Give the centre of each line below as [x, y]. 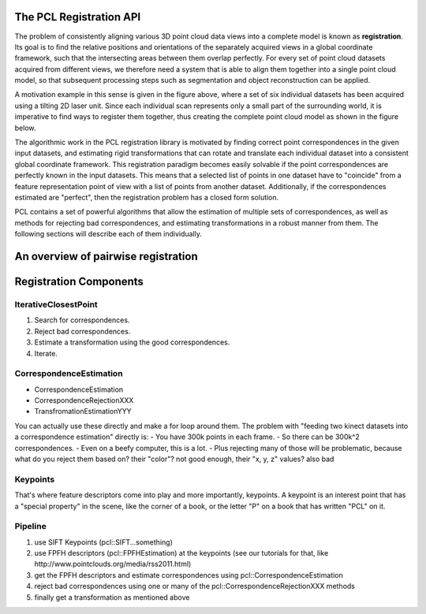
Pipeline [30, 527]
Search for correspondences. [82, 320]
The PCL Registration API [78, 17]
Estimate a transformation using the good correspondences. [132, 342]
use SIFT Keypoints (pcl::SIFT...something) [103, 542]
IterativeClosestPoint [56, 304]
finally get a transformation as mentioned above [112, 597]
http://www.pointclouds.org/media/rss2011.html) [113, 564]
